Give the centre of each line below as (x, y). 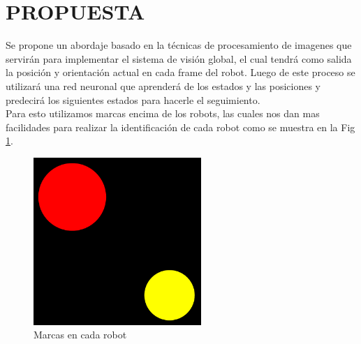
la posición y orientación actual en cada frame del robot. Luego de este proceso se (180, 72)
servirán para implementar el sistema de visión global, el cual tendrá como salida (179, 58)
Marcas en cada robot (80, 335)
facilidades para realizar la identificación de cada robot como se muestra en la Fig (180, 127)
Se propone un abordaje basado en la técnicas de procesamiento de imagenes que (179, 45)
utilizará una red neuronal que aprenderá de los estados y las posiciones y (163, 85)
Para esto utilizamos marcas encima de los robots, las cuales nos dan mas (163, 113)
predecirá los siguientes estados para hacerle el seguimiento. (133, 99)
